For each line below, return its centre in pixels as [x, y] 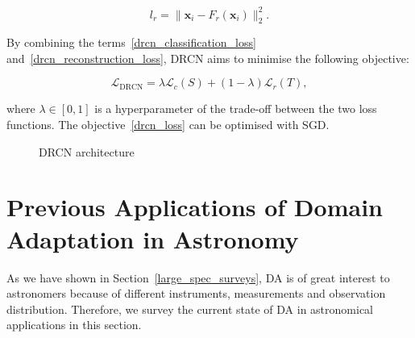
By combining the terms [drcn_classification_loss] [131, 42]
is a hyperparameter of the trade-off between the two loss [236, 108]
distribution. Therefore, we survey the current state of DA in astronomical [190, 309]
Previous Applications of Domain [195, 207]
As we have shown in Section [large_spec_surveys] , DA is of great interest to [198, 277]
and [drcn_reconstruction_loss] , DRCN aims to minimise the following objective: [208, 58]
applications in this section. [74, 325]
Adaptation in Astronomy [153, 238]
